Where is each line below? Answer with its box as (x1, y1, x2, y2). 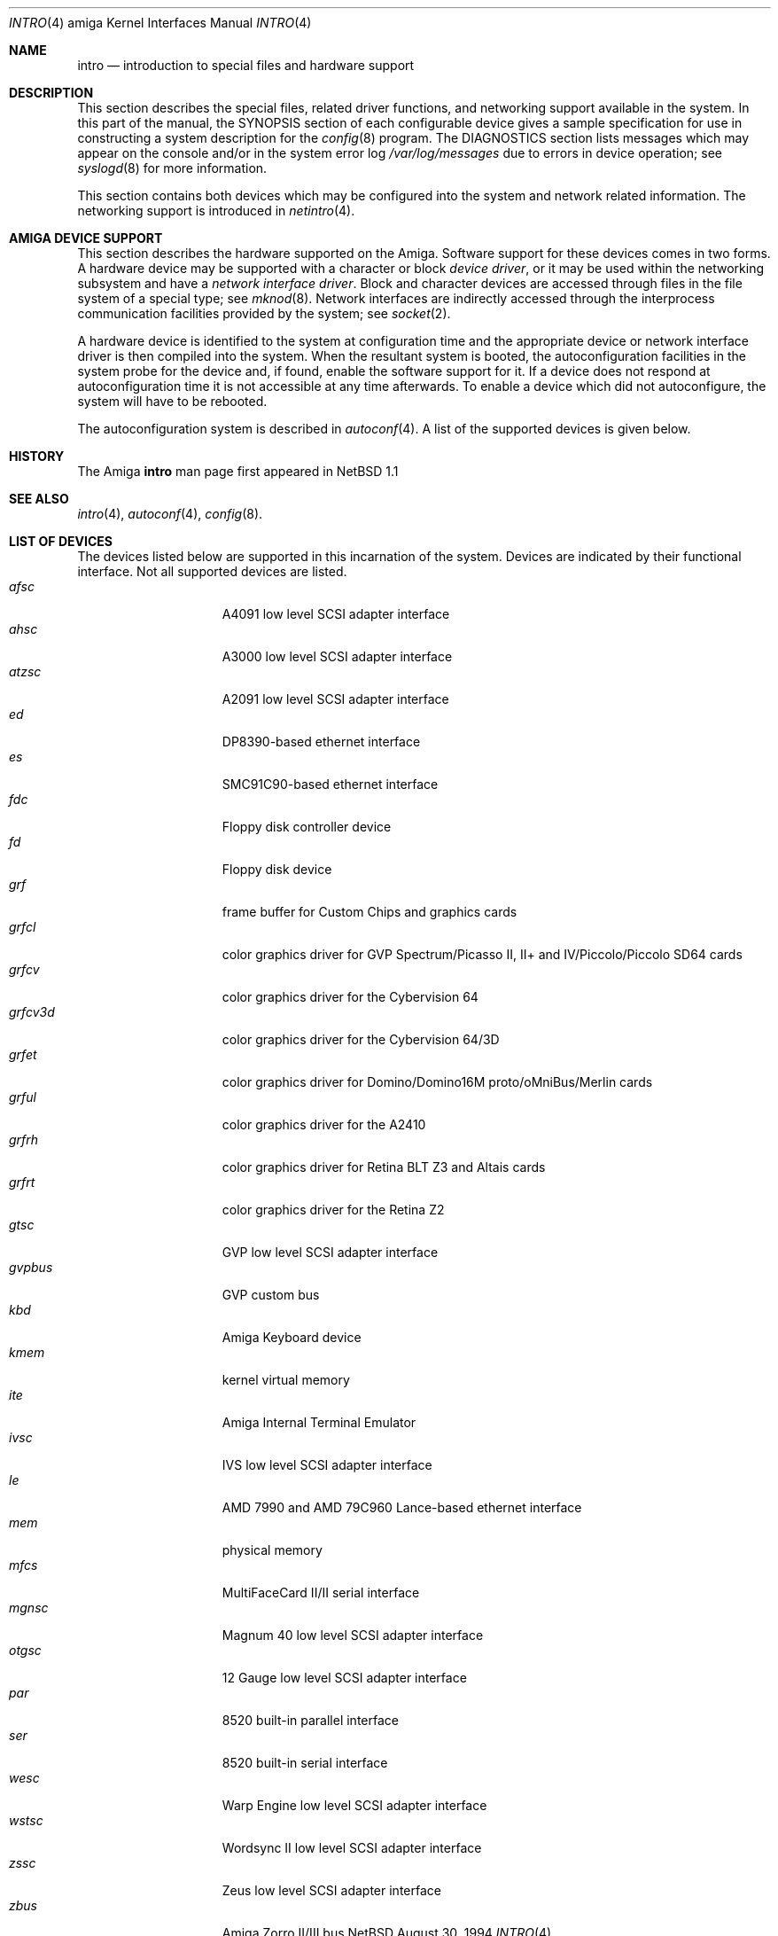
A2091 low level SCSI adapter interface (222, 691, 449, 706)
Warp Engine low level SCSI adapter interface (222, 1798, 487, 1813)
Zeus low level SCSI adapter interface (222, 1883, 441, 1898)
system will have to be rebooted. (77, 394, 268, 409)
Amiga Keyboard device (222, 1330, 362, 1345)
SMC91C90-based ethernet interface (222, 777, 439, 792)
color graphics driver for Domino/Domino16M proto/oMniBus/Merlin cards (222, 1074, 653, 1089)
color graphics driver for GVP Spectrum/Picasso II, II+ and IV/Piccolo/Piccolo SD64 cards (222, 947, 743, 962)
